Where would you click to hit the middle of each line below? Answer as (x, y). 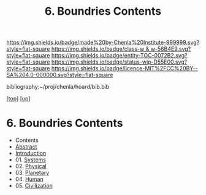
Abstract (26, 147)
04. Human (29, 179)
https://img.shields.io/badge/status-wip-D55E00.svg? (119, 62)
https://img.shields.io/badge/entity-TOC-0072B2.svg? (119, 56)
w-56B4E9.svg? (171, 49)
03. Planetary (32, 173)
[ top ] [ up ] (18, 98)
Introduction (31, 153)
